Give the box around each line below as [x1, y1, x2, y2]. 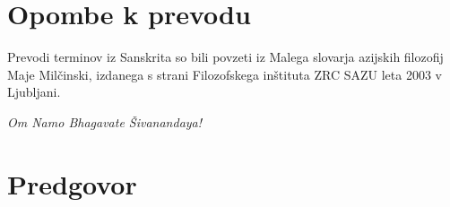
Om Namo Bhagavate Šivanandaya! [7, 112, 203, 131]
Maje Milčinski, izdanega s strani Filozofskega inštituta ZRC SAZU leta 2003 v [7, 65, 442, 83]
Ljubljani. [7, 82, 61, 101]
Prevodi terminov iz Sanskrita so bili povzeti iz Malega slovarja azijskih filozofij [7, 47, 444, 66]
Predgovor [7, 165, 137, 202]
